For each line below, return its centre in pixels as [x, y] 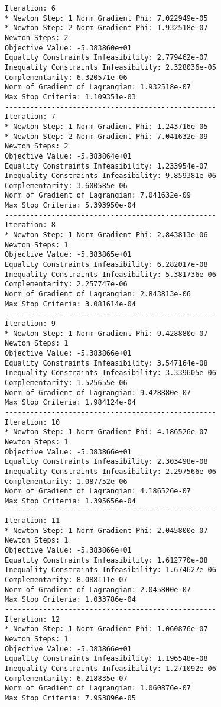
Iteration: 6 [30, 8]
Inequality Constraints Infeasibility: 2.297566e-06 [110, 471]
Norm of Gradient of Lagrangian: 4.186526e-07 [98, 491]
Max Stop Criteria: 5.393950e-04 [70, 206]
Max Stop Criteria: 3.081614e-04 [70, 304]
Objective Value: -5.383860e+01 [68, 48]
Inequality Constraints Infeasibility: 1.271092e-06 [110, 668]
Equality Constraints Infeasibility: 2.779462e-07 [106, 58]
